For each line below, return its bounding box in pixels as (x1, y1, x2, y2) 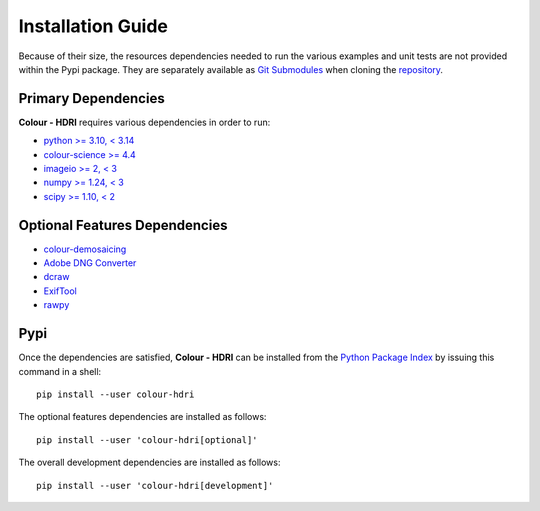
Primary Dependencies (18, 90, 165, 107)
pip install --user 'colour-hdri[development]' (36, 480, 274, 491)
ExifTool (43, 285, 77, 297)
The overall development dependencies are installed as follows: (18, 456, 281, 469)
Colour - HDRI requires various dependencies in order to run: (18, 116, 271, 128)
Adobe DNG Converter (43, 257, 137, 269)
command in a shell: (18, 365, 102, 377)
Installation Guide (18, 15, 169, 37)
